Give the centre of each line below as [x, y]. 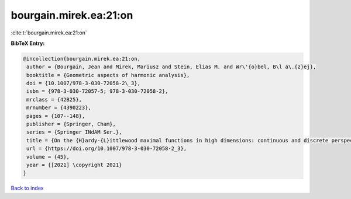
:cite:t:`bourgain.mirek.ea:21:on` [49, 33]
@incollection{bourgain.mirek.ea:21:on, [82, 59]
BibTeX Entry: [28, 43]
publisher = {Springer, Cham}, [71, 124]
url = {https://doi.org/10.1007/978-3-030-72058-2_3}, [107, 149]
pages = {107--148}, [56, 116]
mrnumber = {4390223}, [59, 108]
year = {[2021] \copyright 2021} [74, 165]
